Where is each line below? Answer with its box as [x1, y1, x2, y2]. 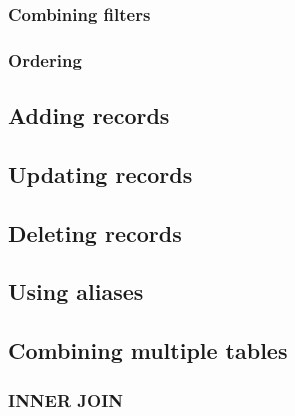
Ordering [8, 47, 82, 72]
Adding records [8, 100, 170, 131]
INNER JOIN [8, 387, 124, 412]
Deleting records [8, 217, 182, 248]
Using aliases [8, 276, 144, 307]
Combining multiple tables [8, 335, 288, 366]
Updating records [8, 158, 193, 189]
